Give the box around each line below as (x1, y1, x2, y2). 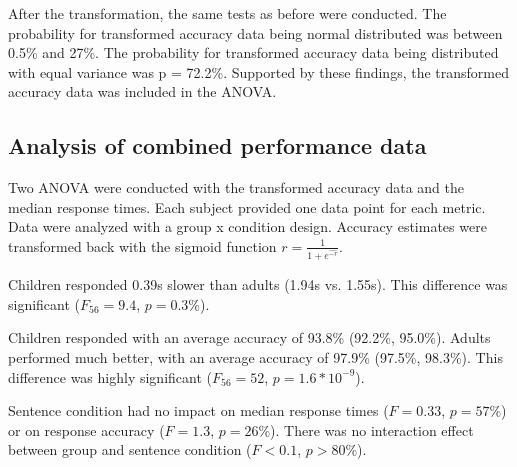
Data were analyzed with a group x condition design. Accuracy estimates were (8, 216, 487, 237)
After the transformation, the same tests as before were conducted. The (8, 3, 447, 23)
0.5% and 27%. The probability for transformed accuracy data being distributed (8, 42, 499, 63)
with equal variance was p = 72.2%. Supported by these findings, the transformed (8, 61, 509, 82)
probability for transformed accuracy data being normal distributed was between (8, 22, 503, 43)
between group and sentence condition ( (8, 439, 252, 460)
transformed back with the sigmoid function (8, 235, 277, 256)
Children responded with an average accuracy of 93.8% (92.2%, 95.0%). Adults (8, 327, 491, 348)
